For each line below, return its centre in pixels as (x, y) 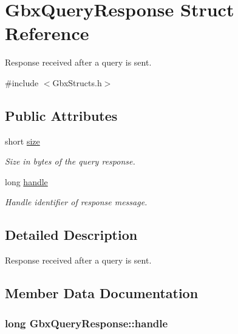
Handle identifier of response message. (76, 202)
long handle (26, 181)
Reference (47, 33)
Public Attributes (61, 115)
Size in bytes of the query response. (70, 161)
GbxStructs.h (77, 82)
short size (22, 141)
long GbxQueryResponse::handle (87, 323)
